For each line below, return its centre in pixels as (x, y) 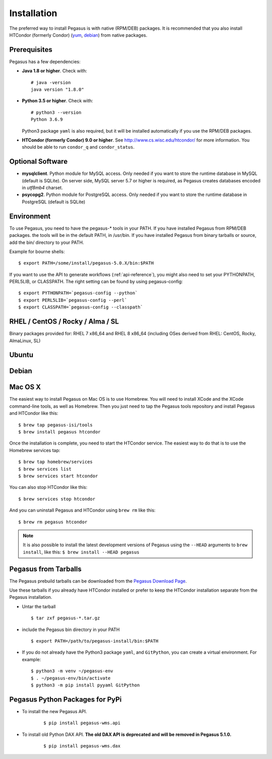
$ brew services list (45, 469)
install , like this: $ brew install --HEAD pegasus (81, 552)
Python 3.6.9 (47, 119)
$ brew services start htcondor (58, 476)
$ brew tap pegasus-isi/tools (56, 425)
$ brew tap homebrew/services (56, 462)
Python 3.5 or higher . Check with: (57, 101)
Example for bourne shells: (37, 251)
